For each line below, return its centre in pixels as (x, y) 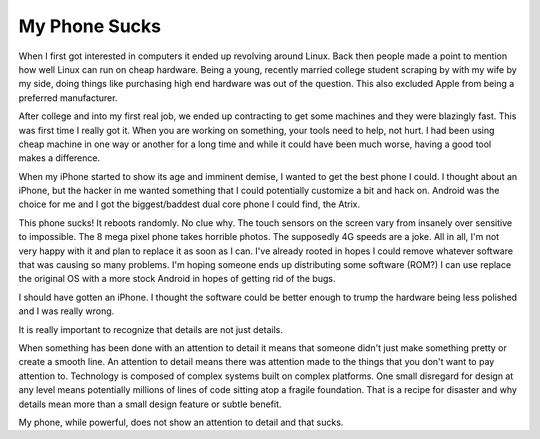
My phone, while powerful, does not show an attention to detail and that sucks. (181, 422)
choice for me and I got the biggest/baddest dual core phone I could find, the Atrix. (189, 204)
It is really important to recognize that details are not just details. (151, 329)
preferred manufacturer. (68, 97)
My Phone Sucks (90, 26)
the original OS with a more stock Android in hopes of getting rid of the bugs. (177, 279)
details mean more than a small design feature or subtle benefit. (150, 404)
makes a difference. (59, 158)
